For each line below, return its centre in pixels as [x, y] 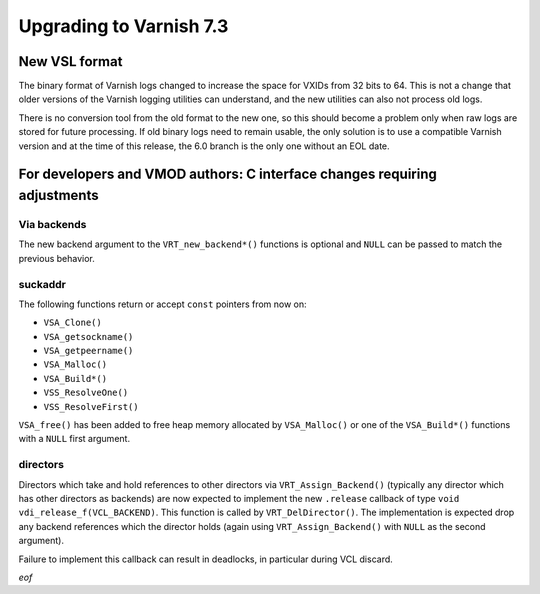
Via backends [52, 224]
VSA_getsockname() [88, 336]
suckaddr [42, 284]
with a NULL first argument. [74, 439]
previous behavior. [56, 258]
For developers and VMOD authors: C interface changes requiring [227, 174]
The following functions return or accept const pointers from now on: [162, 304]
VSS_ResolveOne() [86, 393]
